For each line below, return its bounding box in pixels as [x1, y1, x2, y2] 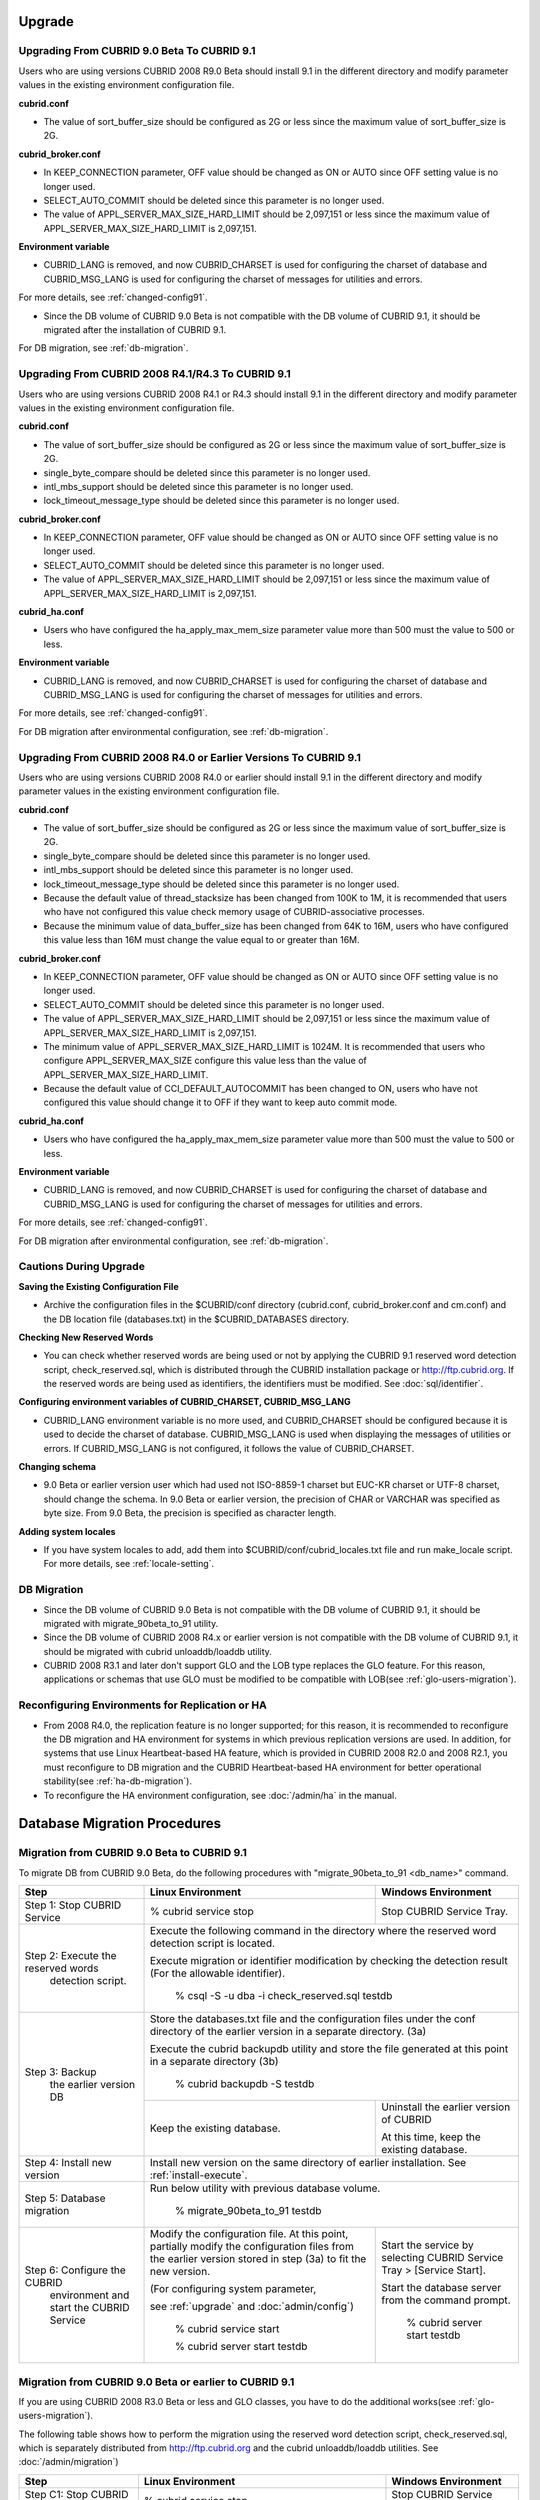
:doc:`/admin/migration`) [18, 2456, 119, 2468]
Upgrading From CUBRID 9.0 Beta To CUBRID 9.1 [18, 44, 256, 58]
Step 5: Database [24, 2191, 106, 2205]
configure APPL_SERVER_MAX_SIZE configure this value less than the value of [43, 1055, 367, 1067]
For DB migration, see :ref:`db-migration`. [18, 342, 189, 354]
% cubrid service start [174, 2322, 280, 2336]
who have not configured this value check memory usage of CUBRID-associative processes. [43, 906, 425, 918]
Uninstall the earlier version [381, 2100, 511, 2114]
